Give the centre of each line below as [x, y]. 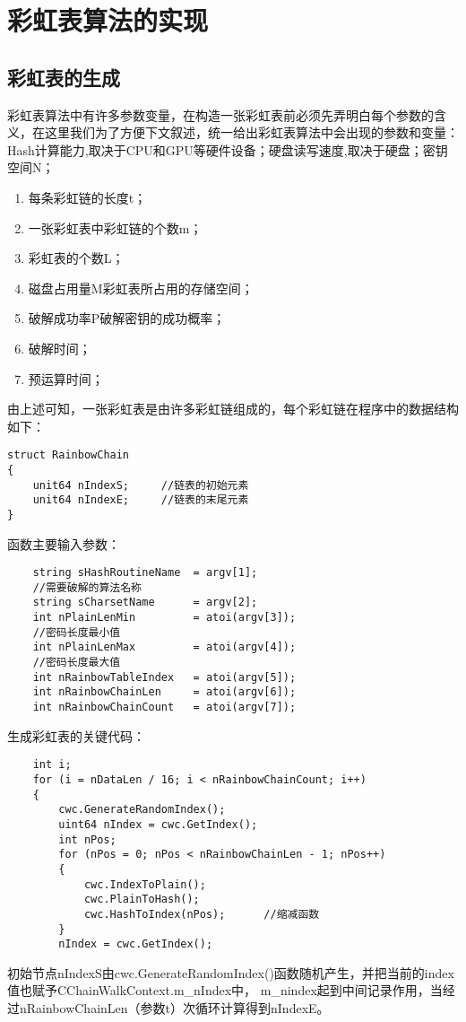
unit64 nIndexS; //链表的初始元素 [141, 485]
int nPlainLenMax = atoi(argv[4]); [164, 647]
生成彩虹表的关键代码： [76, 735]
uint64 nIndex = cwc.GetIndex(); [158, 824]
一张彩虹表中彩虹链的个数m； [115, 227]
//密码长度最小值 [77, 632]
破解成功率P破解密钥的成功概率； [127, 318]
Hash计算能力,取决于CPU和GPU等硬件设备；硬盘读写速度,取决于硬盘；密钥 [228, 149]
